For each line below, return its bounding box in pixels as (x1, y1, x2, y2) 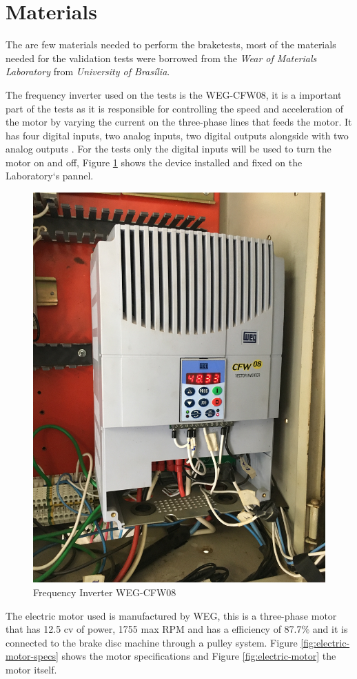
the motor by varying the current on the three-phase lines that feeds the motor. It (6, 115, 352, 129)
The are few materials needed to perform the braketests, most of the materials (6, 37, 336, 52)
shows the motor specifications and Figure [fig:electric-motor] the (61, 649, 336, 663)
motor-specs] (6, 649, 59, 663)
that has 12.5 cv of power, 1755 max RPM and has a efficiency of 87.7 (6, 622, 302, 636)
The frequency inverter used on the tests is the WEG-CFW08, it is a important (6, 87, 342, 101)
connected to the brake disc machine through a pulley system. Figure (6, 635, 298, 649)
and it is (312, 622, 348, 636)
